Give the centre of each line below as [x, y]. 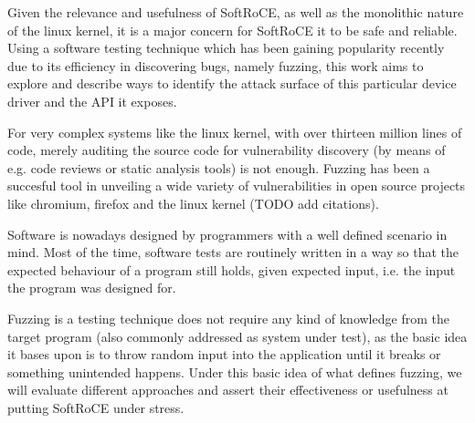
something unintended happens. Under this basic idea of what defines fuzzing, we [235, 371]
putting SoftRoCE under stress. [96, 407]
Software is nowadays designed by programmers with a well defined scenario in [227, 234]
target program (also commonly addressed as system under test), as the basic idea [237, 336]
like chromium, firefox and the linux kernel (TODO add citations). [193, 203]
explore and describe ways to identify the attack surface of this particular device [232, 83]
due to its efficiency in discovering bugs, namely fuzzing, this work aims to [216, 65]
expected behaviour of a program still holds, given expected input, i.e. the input [232, 269]
